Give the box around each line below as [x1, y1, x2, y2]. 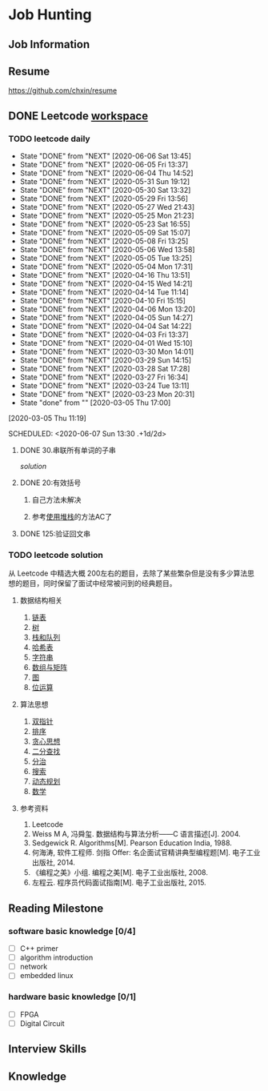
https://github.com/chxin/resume [8, 86, 118, 95]
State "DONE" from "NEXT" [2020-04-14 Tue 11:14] [19, 287, 190, 297]
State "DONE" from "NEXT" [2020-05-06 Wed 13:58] [19, 245, 195, 255]
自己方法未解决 [31, 495, 82, 505]
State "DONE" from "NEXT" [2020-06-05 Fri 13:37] [19, 160, 189, 170]
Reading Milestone [8, 901, 104, 915]
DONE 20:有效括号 [19, 478, 82, 487]
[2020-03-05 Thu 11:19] [8, 414, 86, 423]
